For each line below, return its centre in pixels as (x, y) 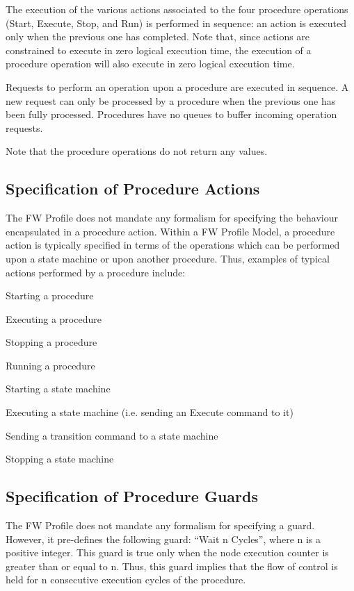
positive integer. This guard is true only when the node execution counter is (167, 552)
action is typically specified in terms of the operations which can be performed (173, 245)
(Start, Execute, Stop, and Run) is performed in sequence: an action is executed (176, 23)
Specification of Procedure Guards (132, 496)
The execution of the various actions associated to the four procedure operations (177, 9)
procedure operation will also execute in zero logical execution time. (150, 64)
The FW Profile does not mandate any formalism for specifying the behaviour (172, 218)
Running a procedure (50, 365)
